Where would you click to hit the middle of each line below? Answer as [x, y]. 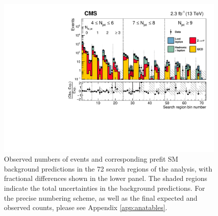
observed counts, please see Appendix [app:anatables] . [86, 207]
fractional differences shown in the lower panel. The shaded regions [106, 178]
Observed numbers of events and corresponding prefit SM [91, 159]
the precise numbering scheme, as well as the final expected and [101, 197]
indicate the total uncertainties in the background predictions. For [105, 188]
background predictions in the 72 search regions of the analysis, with [108, 168]
